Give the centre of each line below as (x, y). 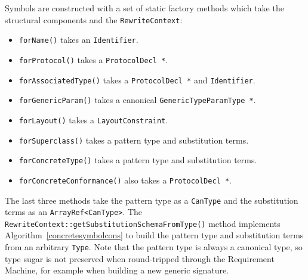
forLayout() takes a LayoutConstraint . (93, 119)
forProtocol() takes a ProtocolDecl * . (93, 59)
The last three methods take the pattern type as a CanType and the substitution (152, 200)
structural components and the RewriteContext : (94, 19)
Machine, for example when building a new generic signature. (117, 270)
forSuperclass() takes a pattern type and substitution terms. (134, 140)
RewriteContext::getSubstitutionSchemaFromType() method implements (143, 223)
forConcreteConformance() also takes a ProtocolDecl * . (125, 180)
